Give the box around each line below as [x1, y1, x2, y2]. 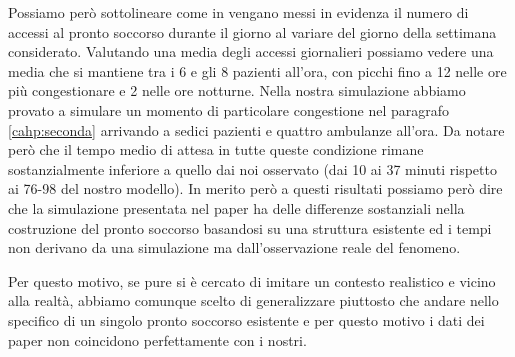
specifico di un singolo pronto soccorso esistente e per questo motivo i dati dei [8, 309, 485, 330]
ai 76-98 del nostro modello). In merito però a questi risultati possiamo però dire [8, 178, 503, 199]
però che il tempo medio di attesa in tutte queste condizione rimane [8, 139, 424, 160]
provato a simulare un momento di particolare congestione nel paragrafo [8, 99, 449, 120]
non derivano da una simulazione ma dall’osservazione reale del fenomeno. [8, 237, 461, 258]
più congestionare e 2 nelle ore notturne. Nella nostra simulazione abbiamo [8, 80, 466, 101]
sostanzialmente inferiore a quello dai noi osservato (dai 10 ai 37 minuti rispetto [8, 158, 497, 179]
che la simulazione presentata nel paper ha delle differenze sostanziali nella [8, 197, 465, 218]
